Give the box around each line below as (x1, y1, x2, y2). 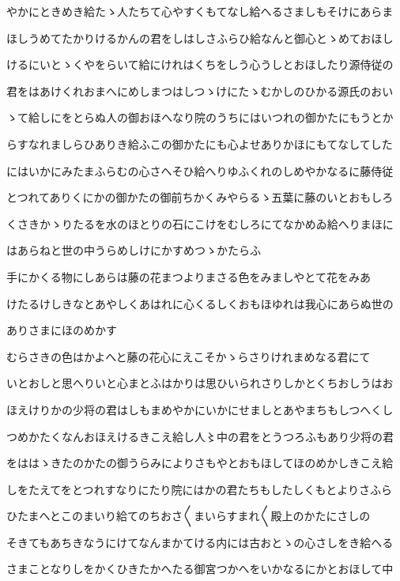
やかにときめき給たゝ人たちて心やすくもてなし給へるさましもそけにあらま (6, 3, 394, 19)
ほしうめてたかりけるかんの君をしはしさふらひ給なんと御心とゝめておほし (6, 29, 394, 46)
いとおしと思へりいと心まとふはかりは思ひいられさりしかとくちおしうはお (6, 375, 394, 391)
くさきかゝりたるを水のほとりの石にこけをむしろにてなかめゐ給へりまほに (6, 215, 394, 232)
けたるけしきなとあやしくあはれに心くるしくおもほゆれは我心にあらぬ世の (6, 295, 394, 311)
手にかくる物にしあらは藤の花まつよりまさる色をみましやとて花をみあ (6, 268, 371, 285)
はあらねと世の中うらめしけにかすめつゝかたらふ (6, 242, 261, 258)
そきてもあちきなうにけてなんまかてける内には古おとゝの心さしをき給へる (6, 534, 394, 550)
